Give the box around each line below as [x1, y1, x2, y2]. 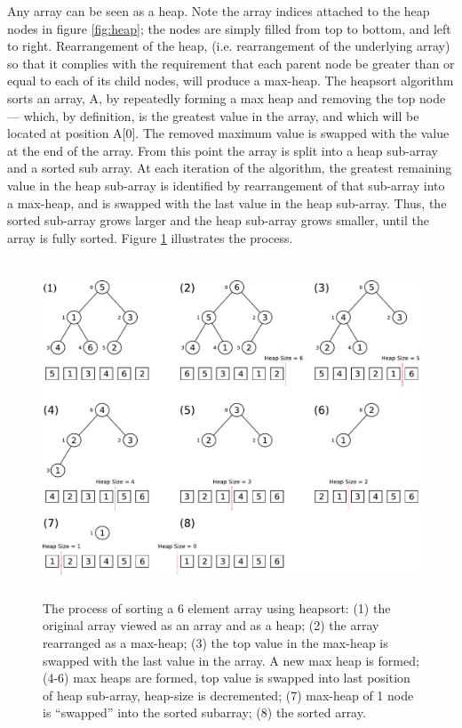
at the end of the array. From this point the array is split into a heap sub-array [7, 141, 438, 159]
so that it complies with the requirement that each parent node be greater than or [7, 53, 455, 72]
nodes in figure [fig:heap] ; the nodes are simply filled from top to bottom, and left [7, 19, 451, 37]
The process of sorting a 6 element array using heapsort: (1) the [43, 598, 391, 617]
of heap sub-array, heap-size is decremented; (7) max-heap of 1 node [43, 685, 414, 704]
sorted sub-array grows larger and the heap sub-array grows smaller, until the [7, 211, 429, 230]
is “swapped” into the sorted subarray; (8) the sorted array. [43, 703, 366, 722]
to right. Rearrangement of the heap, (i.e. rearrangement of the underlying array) [7, 36, 450, 55]
